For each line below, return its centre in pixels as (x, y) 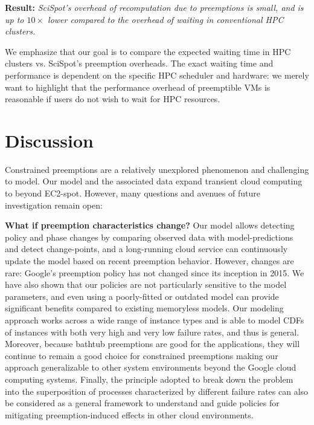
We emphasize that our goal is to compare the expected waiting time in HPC (148, 51)
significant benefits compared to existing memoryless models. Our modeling (144, 308)
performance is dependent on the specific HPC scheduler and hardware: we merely (157, 75)
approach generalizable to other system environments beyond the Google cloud (151, 367)
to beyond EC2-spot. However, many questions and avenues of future (133, 193)
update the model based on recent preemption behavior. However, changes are (149, 261)
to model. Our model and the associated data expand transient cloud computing (154, 181)
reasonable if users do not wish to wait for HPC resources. (113, 99)
